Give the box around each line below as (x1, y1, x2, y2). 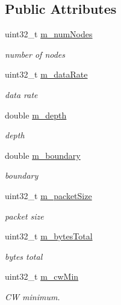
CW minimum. (5, 290, 60, 303)
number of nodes (5, 48, 66, 60)
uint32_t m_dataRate (5, 68, 88, 81)
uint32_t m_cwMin (5, 270, 79, 283)
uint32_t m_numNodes (5, 28, 93, 40)
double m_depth (5, 108, 67, 121)
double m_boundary (5, 149, 81, 161)
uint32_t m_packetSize (5, 189, 92, 202)
